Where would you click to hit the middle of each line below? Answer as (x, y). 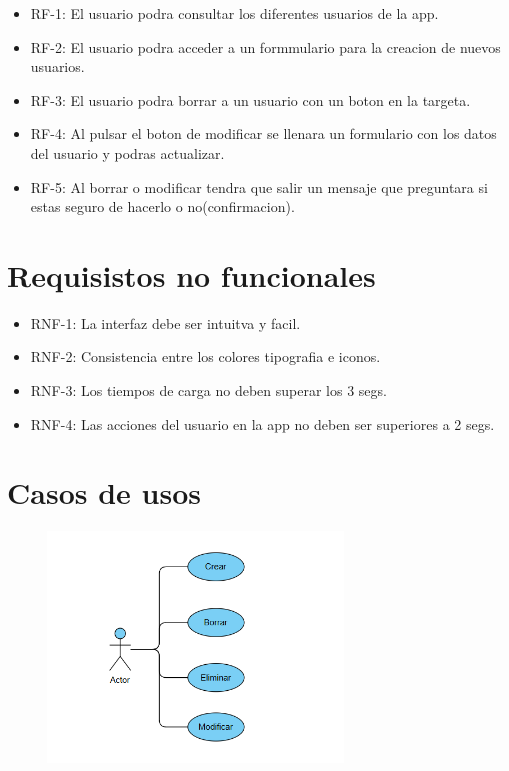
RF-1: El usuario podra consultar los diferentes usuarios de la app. (234, 13)
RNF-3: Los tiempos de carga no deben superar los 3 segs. (208, 390)
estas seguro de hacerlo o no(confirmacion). (162, 206)
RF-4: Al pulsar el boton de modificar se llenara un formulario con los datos (263, 133)
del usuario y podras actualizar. (127, 152)
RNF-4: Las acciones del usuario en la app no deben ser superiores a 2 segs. (262, 423)
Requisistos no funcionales (191, 274)
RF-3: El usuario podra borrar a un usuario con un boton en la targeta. (250, 99)
